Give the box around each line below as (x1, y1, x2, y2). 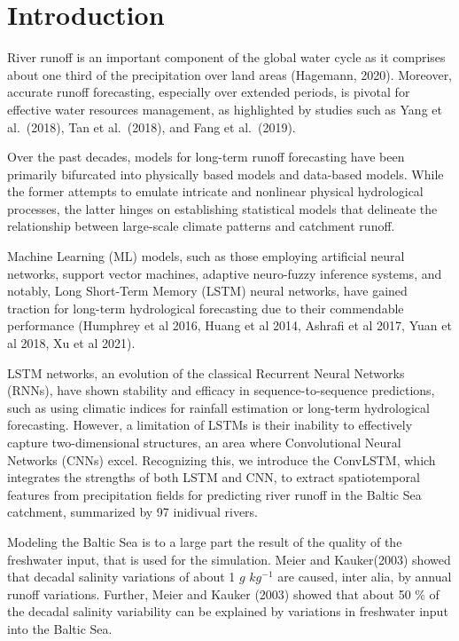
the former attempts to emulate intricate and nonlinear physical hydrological (7, 182, 424, 201)
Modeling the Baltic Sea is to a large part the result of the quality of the (7, 532, 402, 550)
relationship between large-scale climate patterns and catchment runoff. (7, 217, 395, 235)
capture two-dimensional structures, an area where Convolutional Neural (7, 433, 401, 451)
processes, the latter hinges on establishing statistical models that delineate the (7, 199, 438, 218)
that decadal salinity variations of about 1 (7, 567, 236, 586)
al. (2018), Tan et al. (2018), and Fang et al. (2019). (7, 117, 296, 136)
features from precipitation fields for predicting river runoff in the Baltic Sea (7, 485, 422, 503)
